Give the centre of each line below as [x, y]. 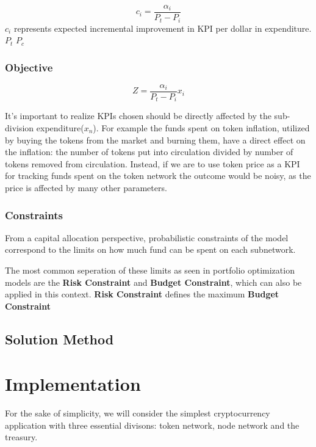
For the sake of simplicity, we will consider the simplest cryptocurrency [138, 413]
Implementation [73, 384]
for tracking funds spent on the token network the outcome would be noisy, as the [158, 176]
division [20, 128]
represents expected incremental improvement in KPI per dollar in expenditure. [163, 28]
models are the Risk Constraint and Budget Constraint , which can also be [153, 282]
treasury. [21, 437]
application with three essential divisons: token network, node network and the [152, 425]
